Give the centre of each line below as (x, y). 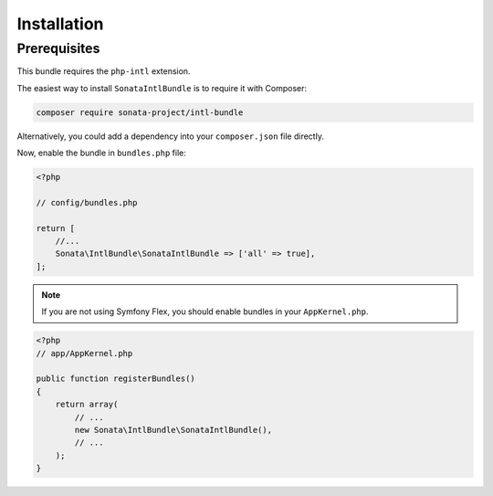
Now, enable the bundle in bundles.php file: (102, 153)
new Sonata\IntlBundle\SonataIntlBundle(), (173, 430)
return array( (87, 405)
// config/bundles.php (87, 202)
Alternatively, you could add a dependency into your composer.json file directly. (170, 136)
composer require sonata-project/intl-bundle (140, 112)
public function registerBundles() (115, 379)
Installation (60, 24)
